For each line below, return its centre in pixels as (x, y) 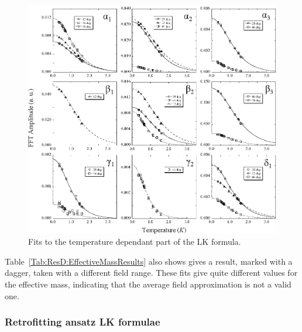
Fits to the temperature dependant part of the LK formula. (135, 242)
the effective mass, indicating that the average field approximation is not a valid (148, 284)
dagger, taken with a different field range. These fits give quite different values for (151, 273)
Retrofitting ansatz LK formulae (83, 322)
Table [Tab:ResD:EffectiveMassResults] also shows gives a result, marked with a (149, 261)
